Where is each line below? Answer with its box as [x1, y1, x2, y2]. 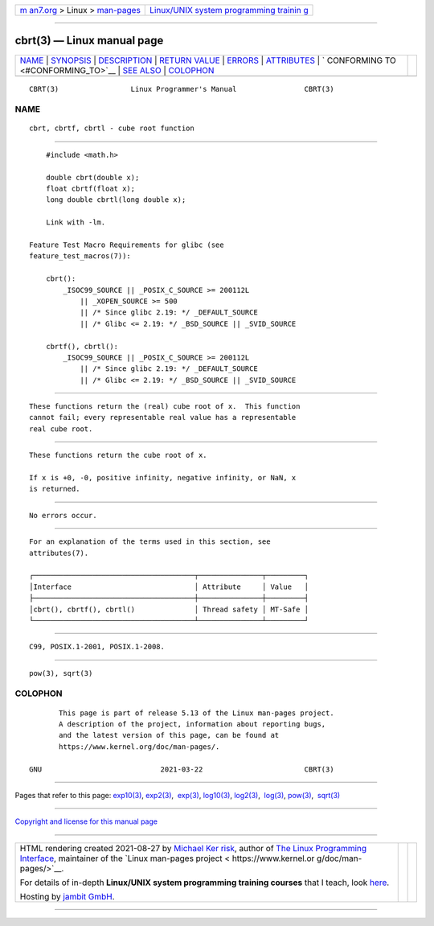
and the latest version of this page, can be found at [59, 731, 280, 740]
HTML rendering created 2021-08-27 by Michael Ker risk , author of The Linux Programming [19, 842, 367, 854]
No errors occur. [29, 511, 97, 520]
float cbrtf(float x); [45, 184, 136, 193]
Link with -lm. [45, 218, 106, 227]
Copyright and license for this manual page [14, 817, 158, 826]
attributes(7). [29, 548, 89, 558]
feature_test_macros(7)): [29, 252, 132, 261]
